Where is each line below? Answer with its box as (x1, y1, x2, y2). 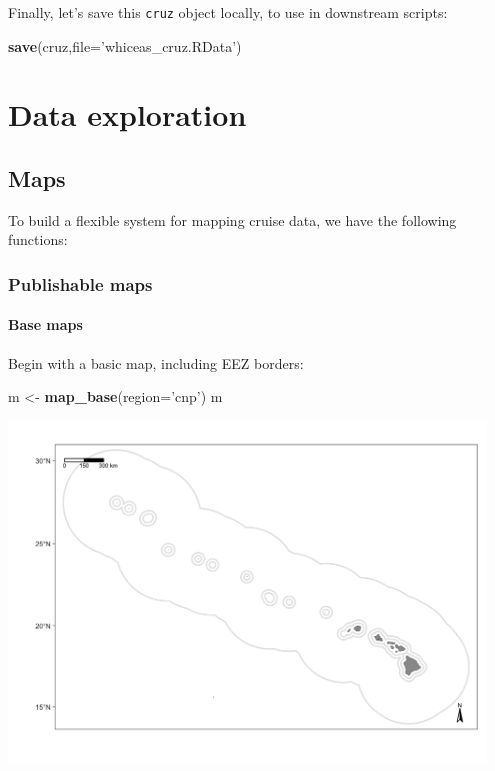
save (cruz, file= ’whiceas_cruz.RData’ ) (8, 35, 242, 56)
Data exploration (8, 94, 247, 135)
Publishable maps (8, 271, 153, 296)
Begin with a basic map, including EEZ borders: (8, 352, 304, 373)
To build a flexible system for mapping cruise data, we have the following (8, 209, 457, 230)
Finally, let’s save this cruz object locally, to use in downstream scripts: (8, 2, 448, 22)
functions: (8, 229, 68, 250)
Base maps (8, 314, 83, 335)
